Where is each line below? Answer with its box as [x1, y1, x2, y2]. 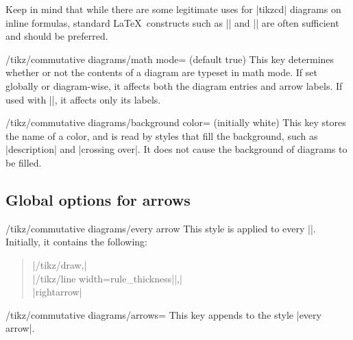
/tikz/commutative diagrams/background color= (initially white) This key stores [5, 115, 346, 130]
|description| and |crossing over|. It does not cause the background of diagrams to [5, 142, 348, 156]
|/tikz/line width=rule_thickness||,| [32, 271, 182, 285]
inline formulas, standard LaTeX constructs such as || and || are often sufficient [5, 15, 339, 29]
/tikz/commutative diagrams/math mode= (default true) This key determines [5, 51, 334, 66]
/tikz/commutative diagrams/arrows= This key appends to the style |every [5, 307, 321, 321]
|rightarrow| [32, 284, 82, 299]
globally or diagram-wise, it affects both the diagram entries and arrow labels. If [5, 78, 343, 93]
